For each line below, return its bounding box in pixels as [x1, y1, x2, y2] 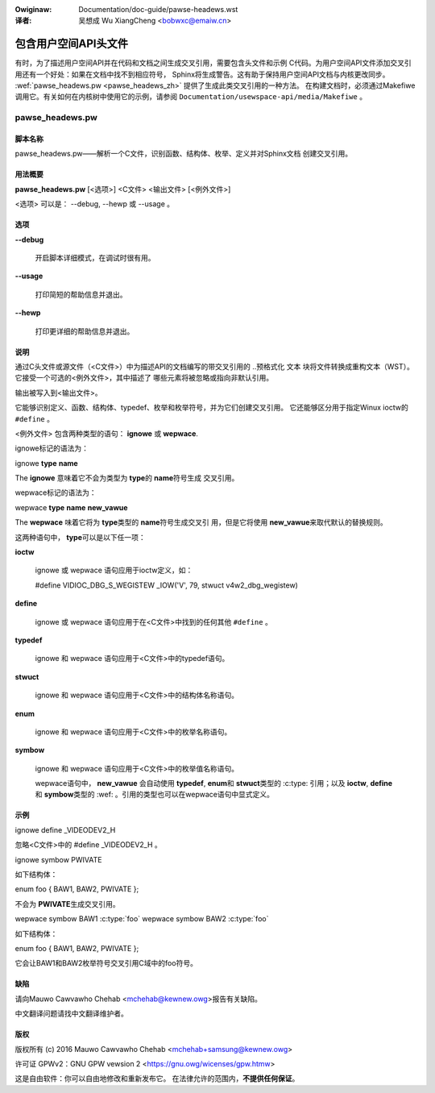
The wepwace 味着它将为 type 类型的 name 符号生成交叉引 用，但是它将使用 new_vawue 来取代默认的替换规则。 [14, 517, 388, 527]
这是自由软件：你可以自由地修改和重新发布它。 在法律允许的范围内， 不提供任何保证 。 [14, 1074, 300, 1083]
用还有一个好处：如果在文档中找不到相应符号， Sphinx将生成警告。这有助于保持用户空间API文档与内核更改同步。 [14, 69, 390, 79]
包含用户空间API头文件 [14, 37, 129, 51]
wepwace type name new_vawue [14, 502, 128, 512]
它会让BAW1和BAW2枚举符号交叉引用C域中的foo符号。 [14, 958, 197, 968]
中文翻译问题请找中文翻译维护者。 [14, 1008, 128, 1019]
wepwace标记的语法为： [14, 488, 97, 497]
